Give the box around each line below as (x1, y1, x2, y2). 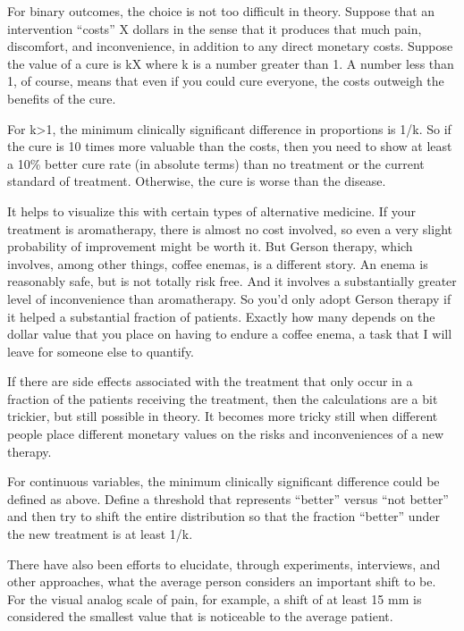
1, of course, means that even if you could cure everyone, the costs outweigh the (7, 72, 444, 90)
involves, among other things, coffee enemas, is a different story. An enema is (7, 254, 428, 273)
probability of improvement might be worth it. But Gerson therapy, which (7, 237, 413, 256)
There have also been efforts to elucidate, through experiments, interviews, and (7, 554, 441, 573)
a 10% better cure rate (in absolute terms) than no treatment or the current (7, 154, 425, 172)
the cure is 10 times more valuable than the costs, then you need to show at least (7, 137, 452, 156)
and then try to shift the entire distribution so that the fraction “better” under (7, 507, 440, 526)
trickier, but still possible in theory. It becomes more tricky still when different (7, 407, 438, 425)
